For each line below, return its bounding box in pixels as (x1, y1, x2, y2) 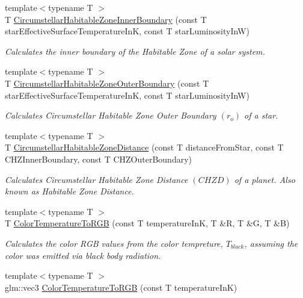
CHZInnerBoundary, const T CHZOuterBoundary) (5, 152, 192, 165)
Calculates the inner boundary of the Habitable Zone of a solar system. (5, 45, 265, 57)
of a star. (244, 109, 278, 122)
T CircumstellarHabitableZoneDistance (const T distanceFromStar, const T (5, 141, 284, 154)
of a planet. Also (234, 173, 295, 185)
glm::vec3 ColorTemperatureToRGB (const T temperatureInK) (5, 281, 237, 293)
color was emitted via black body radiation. (5, 249, 161, 261)
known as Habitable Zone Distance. (5, 185, 134, 197)
